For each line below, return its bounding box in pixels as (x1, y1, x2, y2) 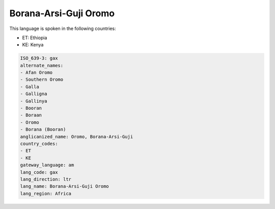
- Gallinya (20, 98, 47, 104)
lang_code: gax (20, 169, 58, 175)
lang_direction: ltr (20, 176, 71, 182)
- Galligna (20, 91, 47, 97)
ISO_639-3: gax (20, 55, 58, 61)
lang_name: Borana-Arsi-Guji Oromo (20, 184, 109, 189)
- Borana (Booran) (20, 127, 66, 132)
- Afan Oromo (20, 70, 53, 76)
